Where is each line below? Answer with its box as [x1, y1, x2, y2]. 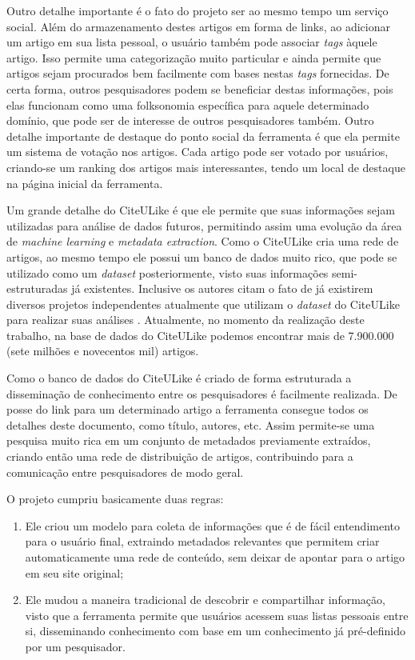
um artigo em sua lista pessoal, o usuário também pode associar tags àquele [6, 34, 377, 50]
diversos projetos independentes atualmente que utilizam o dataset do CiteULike [6, 295, 400, 312]
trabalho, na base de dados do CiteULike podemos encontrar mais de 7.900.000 [6, 326, 394, 343]
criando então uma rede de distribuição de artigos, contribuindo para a [6, 448, 353, 465]
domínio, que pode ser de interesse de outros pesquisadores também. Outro [6, 112, 374, 129]
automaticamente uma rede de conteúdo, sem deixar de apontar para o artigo [25, 549, 405, 565]
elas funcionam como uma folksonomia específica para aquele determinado [6, 96, 369, 113]
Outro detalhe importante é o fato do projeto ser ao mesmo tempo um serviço [6, 2, 389, 18]
